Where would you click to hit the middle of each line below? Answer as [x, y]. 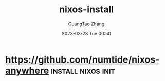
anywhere [27, 70]
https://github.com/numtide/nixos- [82, 59]
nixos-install [86, 9]
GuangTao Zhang [86, 24]
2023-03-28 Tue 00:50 [86, 33]
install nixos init [83, 70]
